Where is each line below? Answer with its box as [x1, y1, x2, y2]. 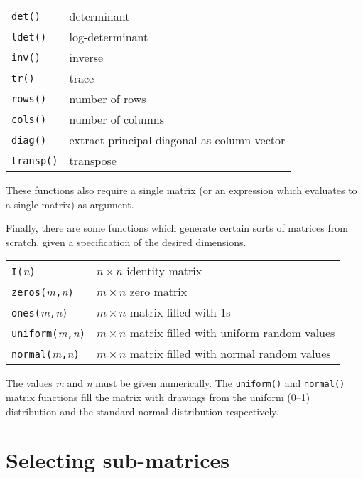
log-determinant [69, 28, 148, 45]
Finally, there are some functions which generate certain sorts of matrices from [6, 221, 348, 235]
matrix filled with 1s [129, 304, 231, 321]
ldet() [11, 31, 47, 43]
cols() [11, 113, 47, 125]
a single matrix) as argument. [6, 196, 134, 211]
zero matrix [129, 283, 188, 300]
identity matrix [126, 262, 202, 280]
